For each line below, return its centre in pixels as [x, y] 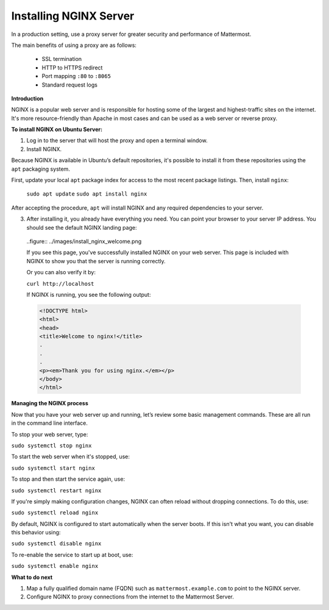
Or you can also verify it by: [61, 272]
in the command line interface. [50, 423]
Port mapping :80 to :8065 [76, 76]
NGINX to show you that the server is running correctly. [96, 261]
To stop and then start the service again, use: [68, 479]
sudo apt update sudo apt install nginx [87, 194]
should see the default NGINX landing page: [82, 227]
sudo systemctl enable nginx [55, 566]
